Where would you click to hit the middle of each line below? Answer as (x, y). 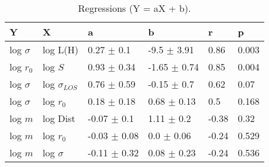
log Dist (59, 118)
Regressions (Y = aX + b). (134, 8)
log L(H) (61, 49)
